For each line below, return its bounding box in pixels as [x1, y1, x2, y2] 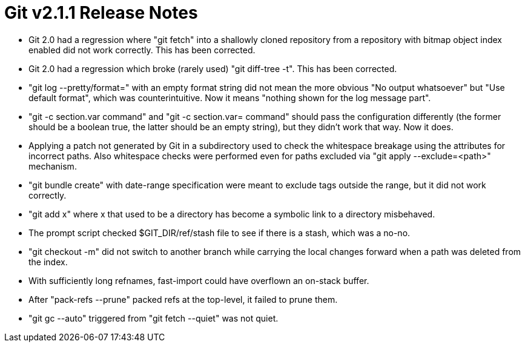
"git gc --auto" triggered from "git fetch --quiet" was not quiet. [28, 312, 279, 323]
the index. [28, 256, 68, 267]
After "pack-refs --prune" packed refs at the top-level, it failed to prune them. [28, 294, 338, 305]
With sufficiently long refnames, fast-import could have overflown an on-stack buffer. [28, 275, 369, 286]
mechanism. [28, 160, 77, 171]
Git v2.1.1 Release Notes [4, 2, 198, 23]
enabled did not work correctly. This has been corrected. [28, 44, 256, 55]
